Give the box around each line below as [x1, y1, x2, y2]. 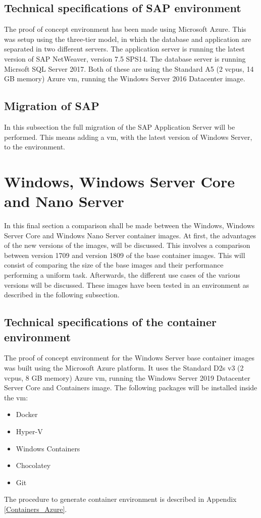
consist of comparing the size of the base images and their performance [4, 260, 224, 270]
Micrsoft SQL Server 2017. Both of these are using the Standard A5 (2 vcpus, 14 [4, 63, 254, 74]
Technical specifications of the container [4, 314, 217, 330]
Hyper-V [16, 426, 43, 436]
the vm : [4, 392, 28, 402]
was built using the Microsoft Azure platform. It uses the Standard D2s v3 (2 [4, 362, 244, 373]
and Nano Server [4, 191, 124, 212]
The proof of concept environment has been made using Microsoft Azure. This [4, 24, 246, 34]
